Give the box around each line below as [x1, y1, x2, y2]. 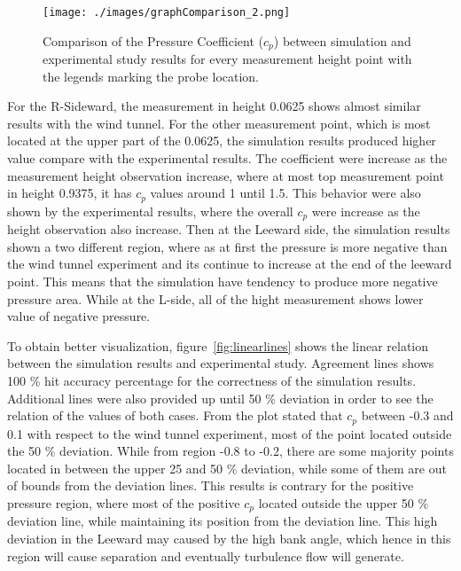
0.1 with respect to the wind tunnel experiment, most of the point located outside [7, 424, 452, 442]
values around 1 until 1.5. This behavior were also [150, 184, 421, 202]
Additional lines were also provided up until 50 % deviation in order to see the [7, 388, 434, 407]
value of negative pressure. [7, 307, 151, 325]
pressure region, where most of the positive [7, 493, 240, 512]
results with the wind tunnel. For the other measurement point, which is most [7, 113, 431, 132]
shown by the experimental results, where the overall [7, 201, 293, 220]
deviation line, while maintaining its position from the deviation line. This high [7, 512, 438, 530]
